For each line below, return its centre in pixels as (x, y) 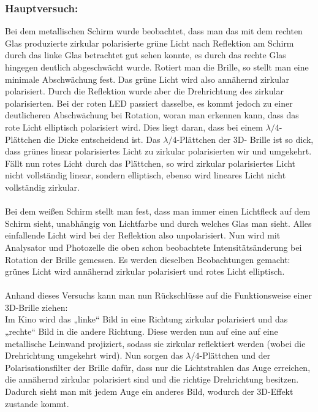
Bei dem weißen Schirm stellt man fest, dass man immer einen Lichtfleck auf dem (158, 211)
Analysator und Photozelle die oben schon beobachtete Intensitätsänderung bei (153, 247)
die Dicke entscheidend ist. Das (102, 139)
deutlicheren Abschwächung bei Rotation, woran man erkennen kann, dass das (152, 115)
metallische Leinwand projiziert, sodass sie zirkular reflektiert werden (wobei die (155, 343)
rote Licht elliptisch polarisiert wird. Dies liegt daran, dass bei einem (134, 127)
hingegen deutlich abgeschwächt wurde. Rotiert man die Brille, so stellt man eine (157, 67)
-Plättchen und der (235, 355)
